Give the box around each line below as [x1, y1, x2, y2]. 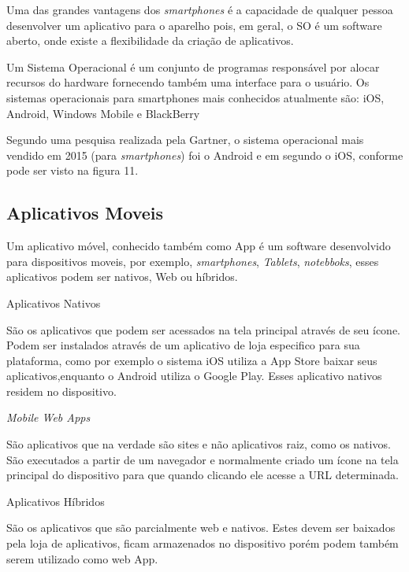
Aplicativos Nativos [6, 294, 101, 311]
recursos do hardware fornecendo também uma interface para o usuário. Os [6, 74, 370, 90]
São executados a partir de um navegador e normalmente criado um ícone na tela [6, 451, 399, 467]
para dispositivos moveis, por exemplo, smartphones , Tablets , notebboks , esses [6, 253, 379, 269]
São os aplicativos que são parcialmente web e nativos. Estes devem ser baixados [6, 519, 396, 536]
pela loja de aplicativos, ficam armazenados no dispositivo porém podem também [6, 535, 399, 552]
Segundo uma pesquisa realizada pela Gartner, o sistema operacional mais [6, 131, 364, 148]
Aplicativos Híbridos [6, 493, 105, 509]
